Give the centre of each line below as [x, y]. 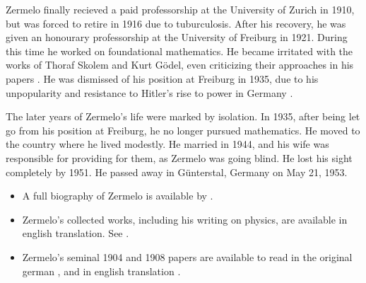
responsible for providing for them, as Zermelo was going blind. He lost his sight [179, 157]
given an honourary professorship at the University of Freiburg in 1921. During [177, 37]
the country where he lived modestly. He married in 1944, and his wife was [167, 144]
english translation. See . [76, 233]
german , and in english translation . [101, 271]
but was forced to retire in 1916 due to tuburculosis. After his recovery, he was [176, 23]
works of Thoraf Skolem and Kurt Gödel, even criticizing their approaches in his [180, 65]
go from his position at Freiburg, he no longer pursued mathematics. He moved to [183, 130]
